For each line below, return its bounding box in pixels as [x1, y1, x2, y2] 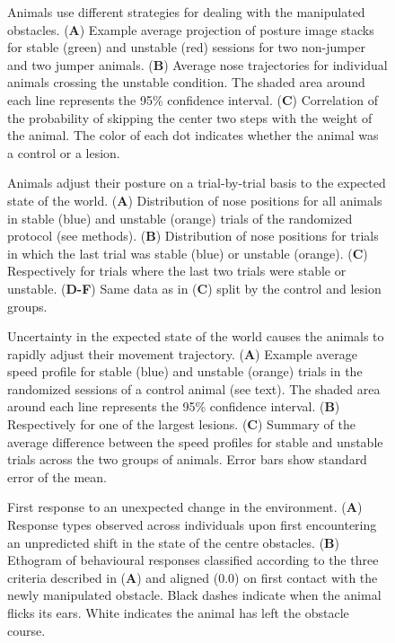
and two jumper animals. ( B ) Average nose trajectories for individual [7, 55, 388, 74]
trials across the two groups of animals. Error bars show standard [7, 450, 367, 469]
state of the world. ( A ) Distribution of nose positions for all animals [7, 190, 382, 209]
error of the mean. [7, 467, 107, 486]
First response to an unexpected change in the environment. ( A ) [7, 498, 363, 516]
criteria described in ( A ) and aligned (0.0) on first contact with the [7, 568, 378, 586]
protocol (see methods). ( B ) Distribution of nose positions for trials [7, 226, 379, 245]
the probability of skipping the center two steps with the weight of [7, 108, 373, 127]
